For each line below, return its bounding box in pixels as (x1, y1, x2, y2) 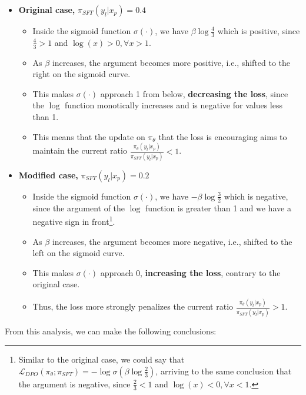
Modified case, (18, 168, 78, 181)
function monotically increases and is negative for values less (65, 99, 282, 111)
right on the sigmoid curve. (32, 68, 131, 80)
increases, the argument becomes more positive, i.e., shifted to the (52, 56, 291, 68)
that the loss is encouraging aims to (158, 130, 287, 142)
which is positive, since (217, 25, 300, 36)
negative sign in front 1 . (32, 214, 115, 227)
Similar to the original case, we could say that (18, 353, 185, 366)
